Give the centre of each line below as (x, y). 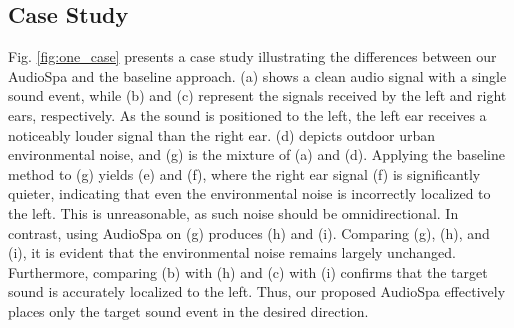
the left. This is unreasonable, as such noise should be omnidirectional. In (233, 212)
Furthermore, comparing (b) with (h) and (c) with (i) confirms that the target (248, 271)
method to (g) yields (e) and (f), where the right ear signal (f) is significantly (244, 173)
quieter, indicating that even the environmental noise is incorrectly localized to (249, 193)
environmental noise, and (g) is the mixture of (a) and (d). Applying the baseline (256, 154)
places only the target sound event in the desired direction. (188, 310)
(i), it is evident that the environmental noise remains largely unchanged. (232, 252)
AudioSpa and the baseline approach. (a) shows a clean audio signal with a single (257, 75)
